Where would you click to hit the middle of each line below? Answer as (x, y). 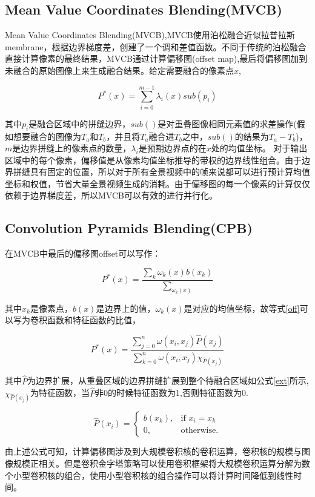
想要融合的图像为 (47, 136)
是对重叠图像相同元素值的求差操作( (227, 123)
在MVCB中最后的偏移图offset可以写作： (83, 253)
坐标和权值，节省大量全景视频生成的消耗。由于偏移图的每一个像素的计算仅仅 (157, 183)
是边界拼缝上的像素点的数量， (72, 148)
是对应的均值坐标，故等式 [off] (242, 308)
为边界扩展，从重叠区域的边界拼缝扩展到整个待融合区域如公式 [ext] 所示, (168, 380)
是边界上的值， (126, 308)
